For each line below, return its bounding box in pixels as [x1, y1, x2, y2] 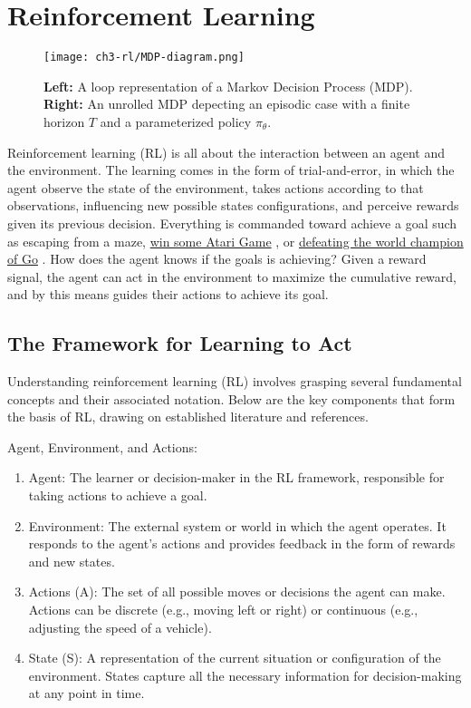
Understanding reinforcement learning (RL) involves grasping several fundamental [7, 372, 462, 391]
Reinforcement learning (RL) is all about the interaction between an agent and [7, 142, 445, 161]
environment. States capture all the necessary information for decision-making [28, 665, 462, 684]
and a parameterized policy [100, 112, 252, 131]
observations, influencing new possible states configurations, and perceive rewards [7, 196, 459, 215]
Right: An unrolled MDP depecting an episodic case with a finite [43, 94, 410, 113]
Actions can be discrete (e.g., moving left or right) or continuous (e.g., [28, 600, 418, 619]
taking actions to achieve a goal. [28, 486, 207, 505]
